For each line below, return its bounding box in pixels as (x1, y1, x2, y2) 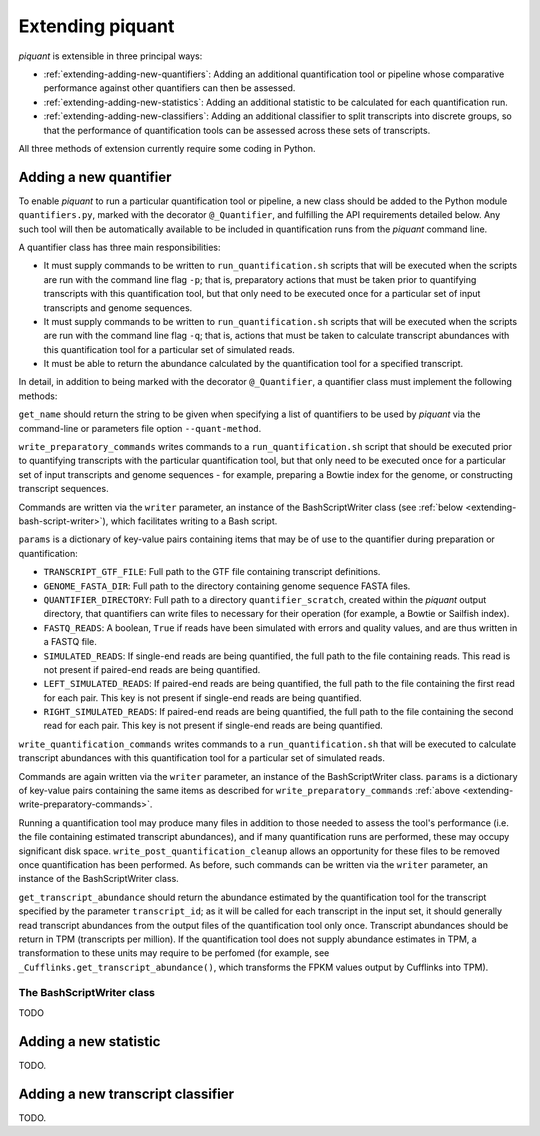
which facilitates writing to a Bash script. (110, 515, 278, 527)
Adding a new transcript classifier (18, 1085, 235, 1102)
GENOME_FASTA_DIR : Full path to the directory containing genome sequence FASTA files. (43, 580, 411, 592)
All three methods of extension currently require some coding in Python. (18, 142, 316, 154)
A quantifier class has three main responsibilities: (18, 241, 221, 253)
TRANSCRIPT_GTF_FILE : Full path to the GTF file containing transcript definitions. (43, 566, 381, 578)
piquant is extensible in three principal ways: (18, 50, 203, 62)
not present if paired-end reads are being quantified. (43, 663, 261, 675)
